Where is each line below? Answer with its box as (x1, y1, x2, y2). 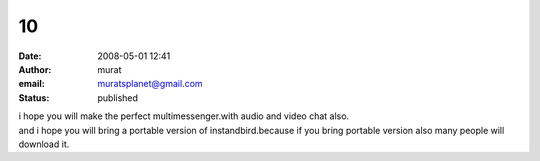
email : (18, 78, 45, 90)
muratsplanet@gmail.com (97, 78, 204, 90)
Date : (18, 50, 42, 62)
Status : (18, 91, 50, 104)
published (97, 91, 139, 104)
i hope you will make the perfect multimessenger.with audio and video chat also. (18, 110, 350, 122)
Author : (18, 63, 52, 75)
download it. (18, 138, 70, 150)
